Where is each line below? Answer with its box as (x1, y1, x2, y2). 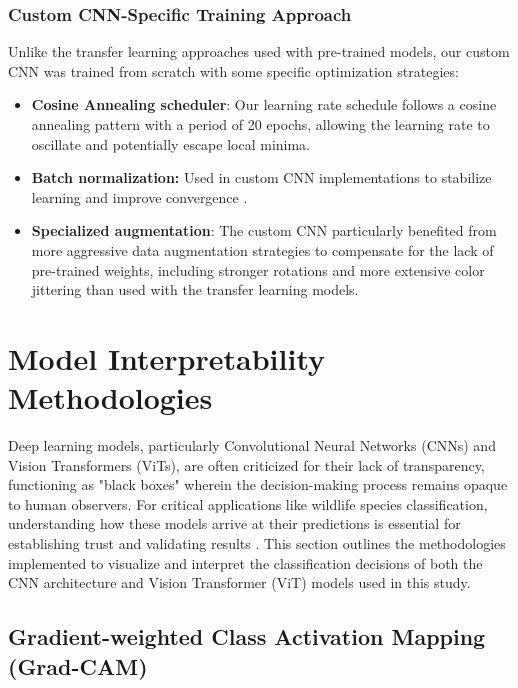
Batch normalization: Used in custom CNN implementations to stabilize (31, 167, 492, 188)
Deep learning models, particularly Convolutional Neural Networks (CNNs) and (8, 435, 496, 456)
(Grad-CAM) (8, 650, 148, 681)
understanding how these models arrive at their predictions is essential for (8, 513, 461, 534)
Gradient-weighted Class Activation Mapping (8, 621, 486, 652)
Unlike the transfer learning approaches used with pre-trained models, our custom (8, 41, 510, 62)
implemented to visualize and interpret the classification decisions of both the (8, 552, 483, 573)
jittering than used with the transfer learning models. (31, 279, 359, 300)
